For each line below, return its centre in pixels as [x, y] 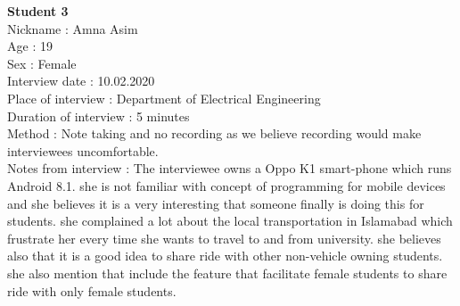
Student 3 [38, 11]
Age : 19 [30, 46]
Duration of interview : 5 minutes [99, 116]
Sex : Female [42, 63]
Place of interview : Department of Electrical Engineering [164, 98]
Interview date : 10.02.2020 [81, 81]
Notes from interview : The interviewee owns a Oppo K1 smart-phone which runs [230, 168]
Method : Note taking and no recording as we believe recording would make [214, 133]
